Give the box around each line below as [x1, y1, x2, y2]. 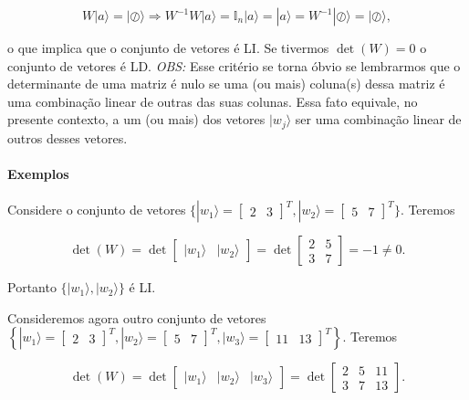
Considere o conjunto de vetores [7, 200, 186, 219]
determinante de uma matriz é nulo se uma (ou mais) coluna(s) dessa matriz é [7, 74, 445, 93]
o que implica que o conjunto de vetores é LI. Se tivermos [7, 38, 329, 57]
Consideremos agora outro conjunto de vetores [7, 308, 266, 327]
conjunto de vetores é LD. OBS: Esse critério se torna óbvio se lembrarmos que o [7, 56, 461, 75]
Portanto [7, 278, 57, 297]
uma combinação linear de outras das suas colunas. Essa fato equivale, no [7, 91, 418, 111]
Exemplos [7, 164, 69, 184]
